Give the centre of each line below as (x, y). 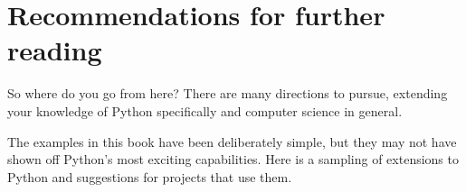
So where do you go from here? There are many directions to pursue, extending (228, 93)
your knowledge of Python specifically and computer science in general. (205, 110)
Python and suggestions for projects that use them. (150, 176)
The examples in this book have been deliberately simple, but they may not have (232, 141)
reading (55, 50)
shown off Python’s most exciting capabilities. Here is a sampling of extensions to (233, 159)
